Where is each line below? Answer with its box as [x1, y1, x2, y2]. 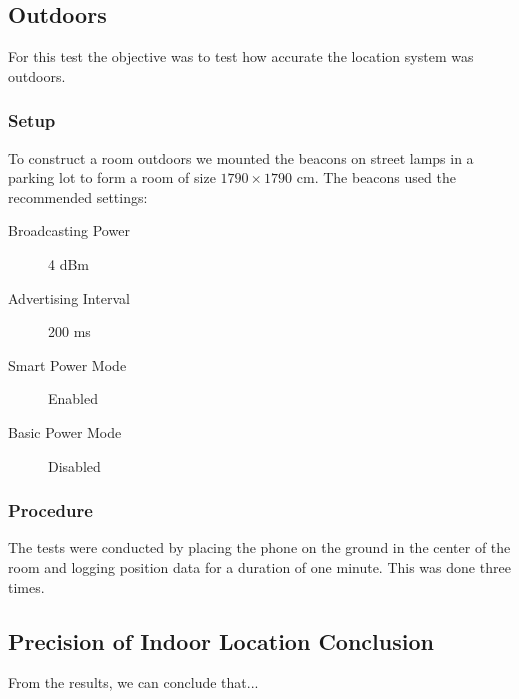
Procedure [8, 498, 93, 523]
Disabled [48, 455, 101, 476]
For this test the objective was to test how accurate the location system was [8, 46, 474, 67]
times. [8, 576, 45, 597]
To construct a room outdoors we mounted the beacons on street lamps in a [8, 147, 474, 168]
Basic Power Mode [8, 421, 122, 442]
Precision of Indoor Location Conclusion [8, 625, 434, 656]
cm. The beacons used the [296, 167, 456, 188]
